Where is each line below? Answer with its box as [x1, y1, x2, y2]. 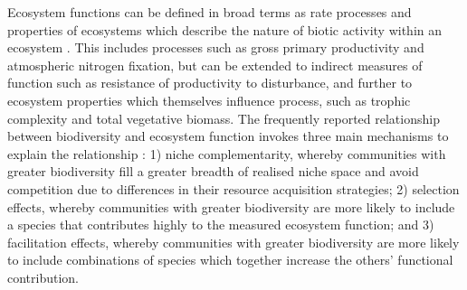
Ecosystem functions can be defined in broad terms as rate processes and [7, 3, 412, 21]
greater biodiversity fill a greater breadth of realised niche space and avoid [7, 162, 419, 181]
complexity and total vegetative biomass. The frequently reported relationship [7, 108, 440, 127]
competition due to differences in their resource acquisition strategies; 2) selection [7, 179, 460, 198]
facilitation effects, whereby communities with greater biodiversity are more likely [7, 232, 460, 251]
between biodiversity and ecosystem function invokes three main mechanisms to [7, 126, 449, 145]
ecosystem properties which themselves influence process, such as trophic [7, 90, 411, 109]
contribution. [7, 267, 80, 286]
